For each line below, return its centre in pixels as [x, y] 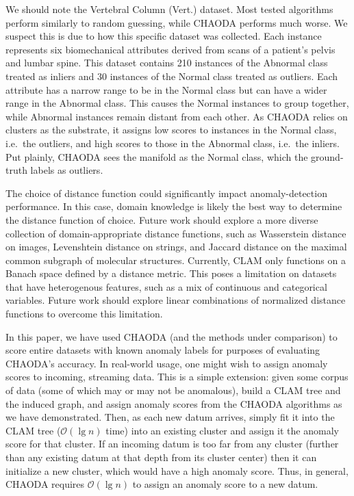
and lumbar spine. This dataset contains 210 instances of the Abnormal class [167, 63]
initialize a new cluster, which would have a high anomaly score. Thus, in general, [177, 470]
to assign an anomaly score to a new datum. [225, 484]
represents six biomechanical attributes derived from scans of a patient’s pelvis [170, 49]
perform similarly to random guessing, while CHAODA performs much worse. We [177, 22]
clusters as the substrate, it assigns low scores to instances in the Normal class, [171, 130]
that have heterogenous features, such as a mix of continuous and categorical [166, 286]
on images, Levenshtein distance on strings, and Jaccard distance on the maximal [176, 247]
